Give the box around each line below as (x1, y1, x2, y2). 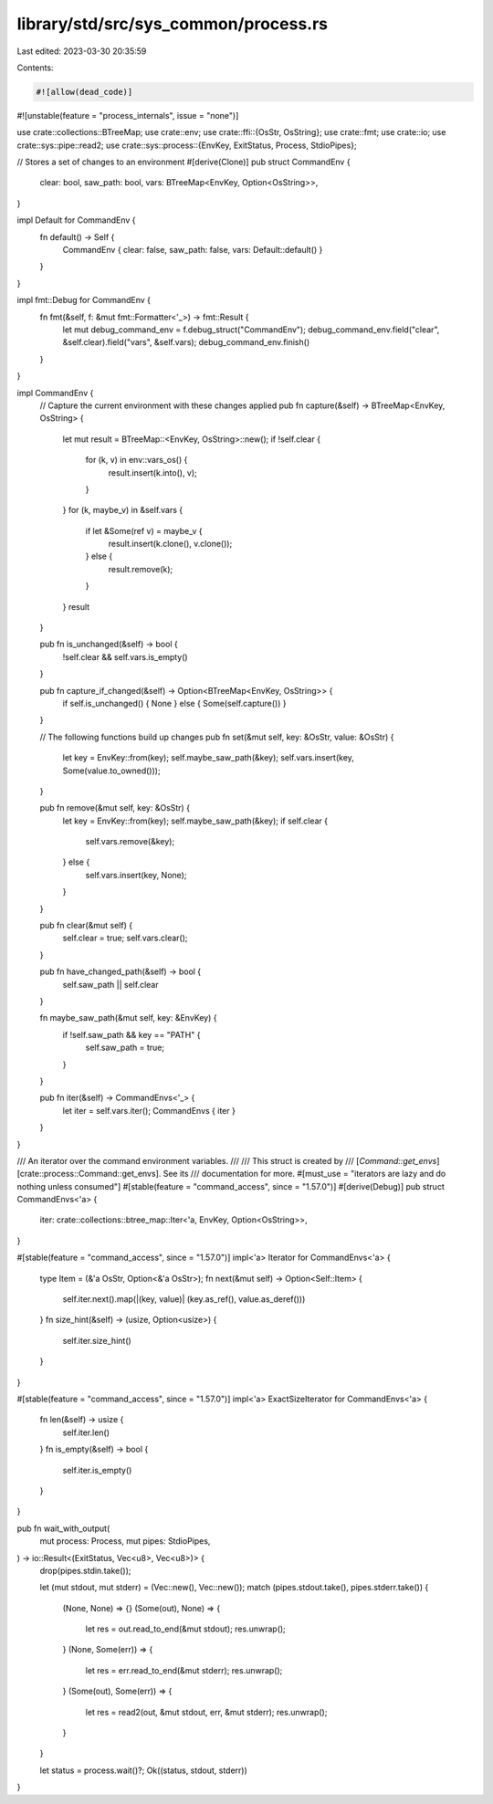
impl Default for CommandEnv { (16, 215, 136, 225)
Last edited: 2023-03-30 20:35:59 (16, 46, 147, 57)
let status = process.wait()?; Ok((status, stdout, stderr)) (39, 1765, 248, 1776)
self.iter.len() (62, 1427, 110, 1438)
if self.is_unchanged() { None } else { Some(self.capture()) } (62, 697, 287, 708)
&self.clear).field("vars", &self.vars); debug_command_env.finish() (62, 337, 310, 348)
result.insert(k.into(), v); (108, 467, 198, 478)
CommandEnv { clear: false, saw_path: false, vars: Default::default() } (62, 245, 323, 256)
